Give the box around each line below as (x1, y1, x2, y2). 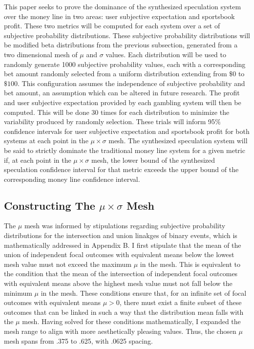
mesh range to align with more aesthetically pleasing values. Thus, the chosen (4, 326, 236, 336)
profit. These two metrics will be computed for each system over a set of (4, 21, 220, 31)
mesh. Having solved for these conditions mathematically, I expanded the (22, 316, 241, 327)
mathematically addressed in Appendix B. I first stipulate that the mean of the (4, 240, 241, 250)
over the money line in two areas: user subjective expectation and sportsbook (4, 11, 235, 21)
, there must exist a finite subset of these (119, 297, 242, 307)
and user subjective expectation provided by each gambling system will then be (4, 97, 241, 107)
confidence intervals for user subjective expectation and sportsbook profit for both (4, 126, 250, 136)
